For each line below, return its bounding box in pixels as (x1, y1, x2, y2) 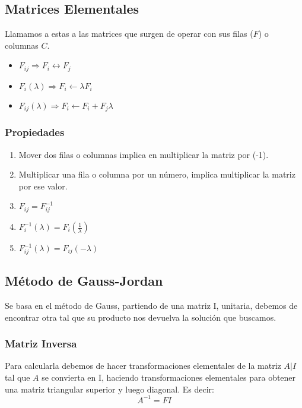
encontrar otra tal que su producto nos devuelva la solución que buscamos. (5, 311, 276, 323)
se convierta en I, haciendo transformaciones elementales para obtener (42, 371, 296, 383)
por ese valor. (18, 179, 68, 192)
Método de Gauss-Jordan (5, 271, 163, 290)
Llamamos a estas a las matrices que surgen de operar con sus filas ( (5, 27, 253, 40)
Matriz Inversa (5, 336, 77, 351)
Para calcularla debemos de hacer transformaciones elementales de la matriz (5, 359, 281, 372)
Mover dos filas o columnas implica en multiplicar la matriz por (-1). (18, 148, 269, 160)
